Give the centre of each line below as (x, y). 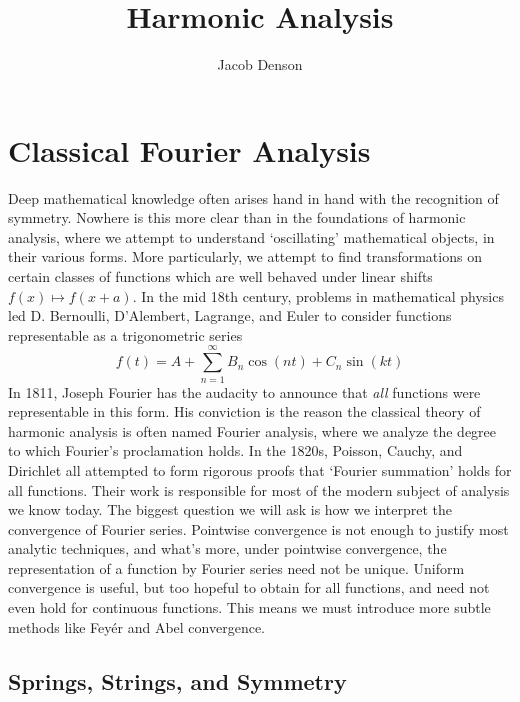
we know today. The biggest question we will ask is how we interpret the (230, 509)
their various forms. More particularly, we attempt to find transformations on (245, 256)
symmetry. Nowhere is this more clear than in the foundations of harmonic (237, 217)
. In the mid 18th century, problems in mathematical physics (318, 295)
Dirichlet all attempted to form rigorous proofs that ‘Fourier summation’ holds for (260, 469)
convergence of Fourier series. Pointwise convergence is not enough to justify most (258, 528)
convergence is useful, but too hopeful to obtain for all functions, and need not (249, 587)
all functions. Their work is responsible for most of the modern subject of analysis (259, 489)
